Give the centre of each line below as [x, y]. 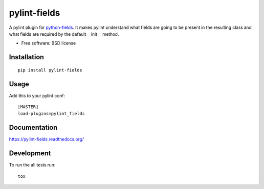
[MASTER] [28, 107]
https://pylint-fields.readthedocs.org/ [46, 139]
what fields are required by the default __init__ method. [64, 34]
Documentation [33, 128]
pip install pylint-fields [50, 70]
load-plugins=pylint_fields [51, 114]
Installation [26, 57]
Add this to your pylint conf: [37, 95]
